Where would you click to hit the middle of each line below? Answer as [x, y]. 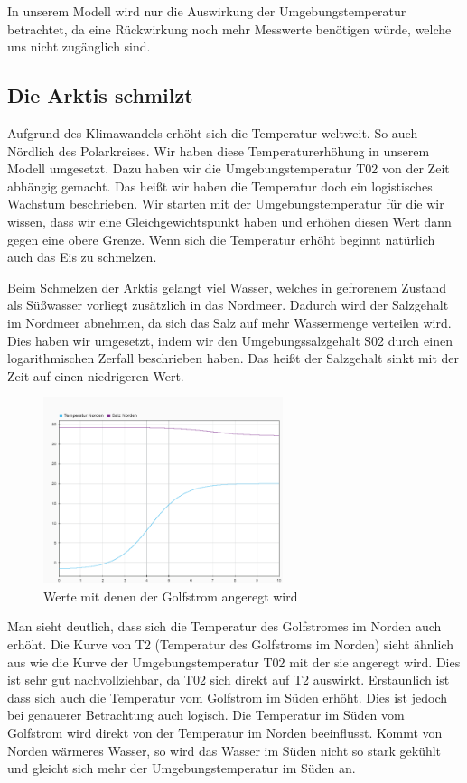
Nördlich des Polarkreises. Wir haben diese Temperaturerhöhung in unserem [219, 150]
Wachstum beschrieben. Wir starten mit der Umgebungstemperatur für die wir [226, 204]
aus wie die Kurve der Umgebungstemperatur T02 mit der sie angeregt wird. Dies [234, 662]
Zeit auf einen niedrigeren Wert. [96, 375]
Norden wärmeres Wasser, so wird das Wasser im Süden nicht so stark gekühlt [224, 750]
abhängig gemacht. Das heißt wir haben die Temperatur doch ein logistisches [220, 186]
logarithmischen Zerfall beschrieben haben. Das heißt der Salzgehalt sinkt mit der [233, 358]
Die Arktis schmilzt [100, 95]
